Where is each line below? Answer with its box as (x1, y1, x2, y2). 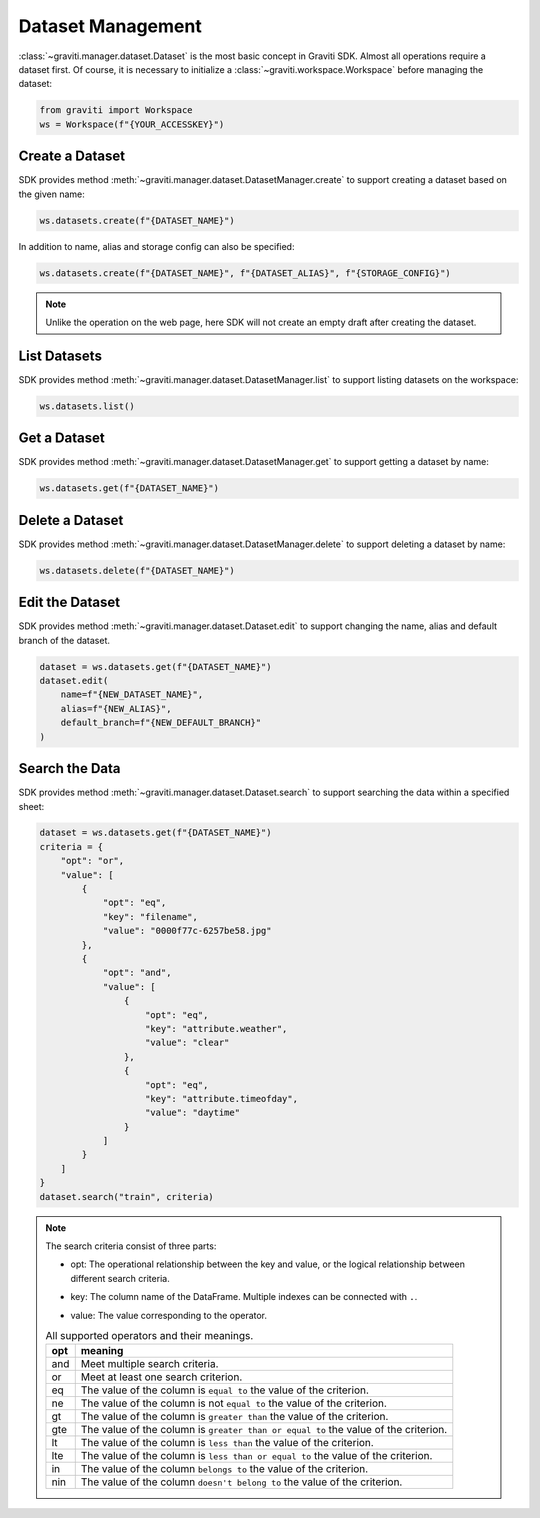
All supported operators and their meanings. (45, 1329, 254, 1343)
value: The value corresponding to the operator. (70, 1309, 268, 1321)
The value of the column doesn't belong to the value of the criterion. (80, 1475, 403, 1489)
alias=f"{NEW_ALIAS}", (60, 703, 172, 714)
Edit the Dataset (18, 594, 120, 611)
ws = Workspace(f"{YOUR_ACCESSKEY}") (39, 118, 225, 130)
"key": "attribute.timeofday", (145, 1093, 299, 1104)
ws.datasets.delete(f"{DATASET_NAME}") (39, 565, 235, 576)
